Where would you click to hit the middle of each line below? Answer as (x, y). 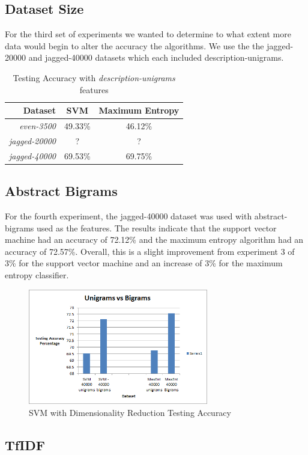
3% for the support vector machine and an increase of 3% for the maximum (144, 263)
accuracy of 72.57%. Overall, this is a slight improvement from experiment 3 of (150, 251)
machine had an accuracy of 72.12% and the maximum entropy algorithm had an (154, 240)
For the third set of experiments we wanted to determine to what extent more (148, 34)
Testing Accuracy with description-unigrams (94, 77)
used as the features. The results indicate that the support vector (157, 227)
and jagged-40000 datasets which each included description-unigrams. (156, 57)
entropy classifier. (37, 274)
